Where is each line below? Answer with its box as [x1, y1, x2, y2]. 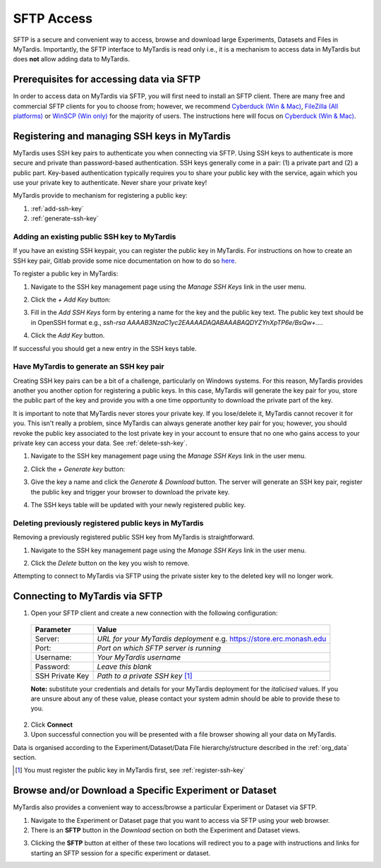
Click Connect [30, 720, 73, 729]
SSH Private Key [35, 671, 90, 681]
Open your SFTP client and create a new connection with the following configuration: [30, 609, 278, 617]
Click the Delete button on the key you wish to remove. [30, 559, 190, 567]
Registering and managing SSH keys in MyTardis [13, 130, 231, 142]
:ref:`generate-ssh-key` [30, 214, 99, 222]
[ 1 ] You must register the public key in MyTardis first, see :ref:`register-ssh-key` [15, 766, 246, 775]
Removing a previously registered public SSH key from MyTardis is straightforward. [13, 533, 255, 542]
